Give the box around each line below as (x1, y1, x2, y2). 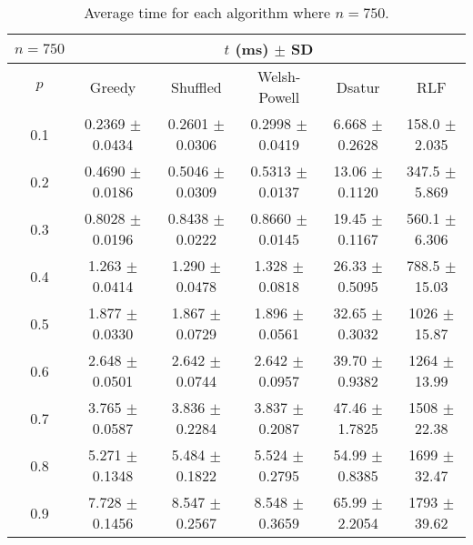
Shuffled (171, 76, 222, 97)
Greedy (89, 76, 136, 97)
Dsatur (336, 76, 380, 97)
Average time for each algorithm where (84, 2, 331, 23)
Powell (258, 86, 300, 107)
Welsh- (257, 66, 301, 86)
